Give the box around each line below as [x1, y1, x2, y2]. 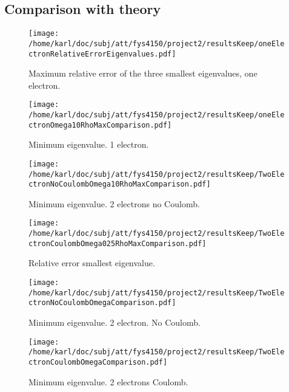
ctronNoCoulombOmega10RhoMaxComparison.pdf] [28, 180, 211, 189]
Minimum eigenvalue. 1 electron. [28, 138, 149, 151]
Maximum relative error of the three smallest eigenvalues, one [28, 67, 257, 80]
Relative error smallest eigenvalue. [28, 256, 155, 269]
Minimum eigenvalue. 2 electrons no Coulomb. [28, 197, 200, 210]
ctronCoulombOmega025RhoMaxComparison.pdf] [28, 239, 207, 248]
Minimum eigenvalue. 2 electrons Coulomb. [28, 375, 188, 388]
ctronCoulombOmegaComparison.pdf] [28, 357, 168, 366]
